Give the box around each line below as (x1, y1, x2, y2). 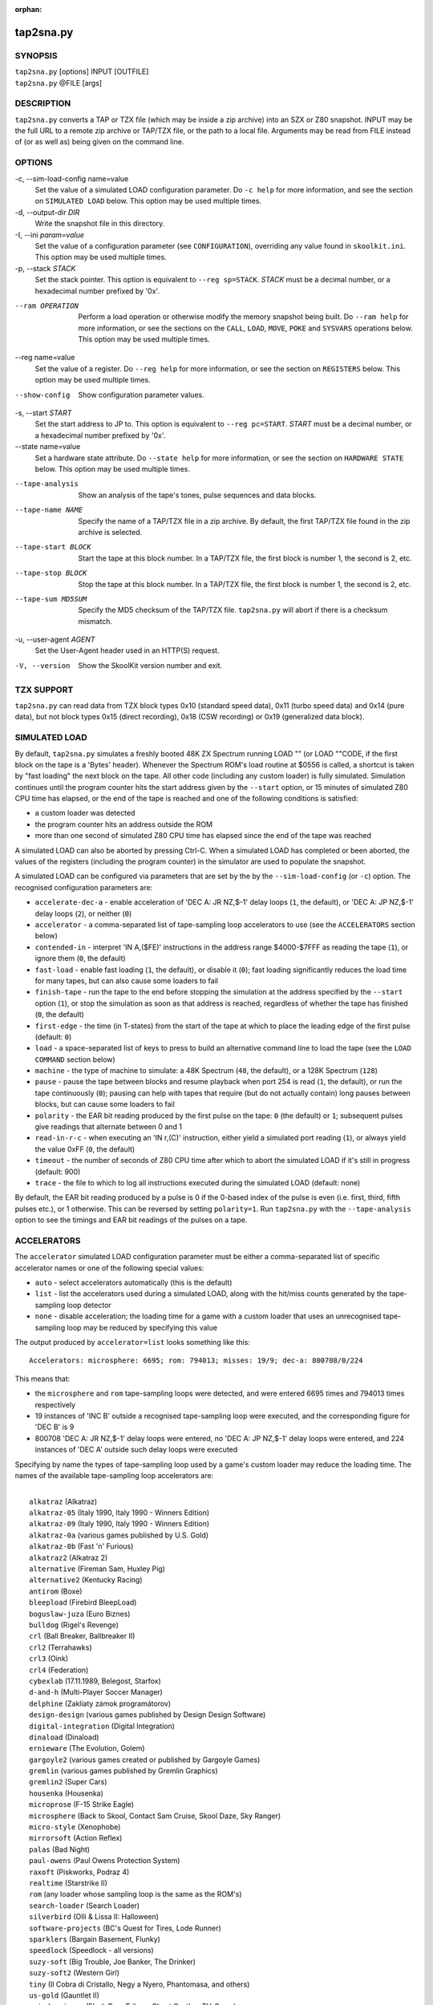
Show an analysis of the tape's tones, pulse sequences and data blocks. (78, 490, 317, 500)
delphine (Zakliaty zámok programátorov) (29, 1699, 172, 1708)
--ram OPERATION (14, 301, 79, 310)
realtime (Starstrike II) (29, 1877, 108, 1888)
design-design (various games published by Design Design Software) (29, 1710, 266, 1719)
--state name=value (14, 442, 81, 452)
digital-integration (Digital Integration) (29, 1721, 176, 1731)
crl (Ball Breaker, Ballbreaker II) (29, 1631, 136, 1641)
